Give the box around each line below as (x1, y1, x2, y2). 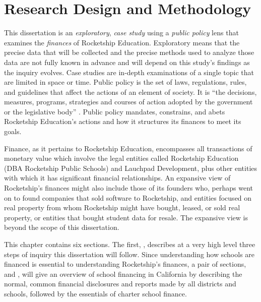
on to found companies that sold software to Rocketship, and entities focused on (4, 192, 252, 203)
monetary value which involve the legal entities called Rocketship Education (4, 153, 239, 163)
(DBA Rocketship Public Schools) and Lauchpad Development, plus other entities (4, 162, 257, 173)
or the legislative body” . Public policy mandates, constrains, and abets (4, 106, 225, 116)
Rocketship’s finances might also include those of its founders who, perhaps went (4, 183, 253, 193)
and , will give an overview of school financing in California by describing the (4, 268, 242, 279)
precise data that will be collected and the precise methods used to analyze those (4, 47, 254, 57)
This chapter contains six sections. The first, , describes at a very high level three (4, 239, 255, 249)
